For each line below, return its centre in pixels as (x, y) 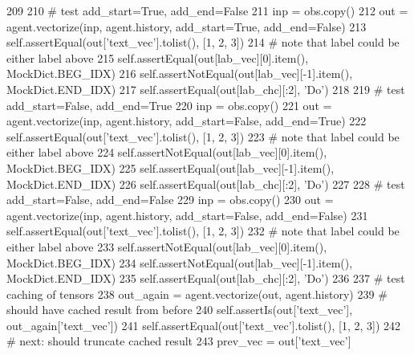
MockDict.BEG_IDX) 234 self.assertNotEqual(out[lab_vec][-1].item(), (180, 262)
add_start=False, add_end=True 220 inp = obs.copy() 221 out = (169, 105)
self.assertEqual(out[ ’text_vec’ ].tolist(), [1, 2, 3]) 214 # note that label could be (203, 42)
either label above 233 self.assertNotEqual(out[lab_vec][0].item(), (167, 246)
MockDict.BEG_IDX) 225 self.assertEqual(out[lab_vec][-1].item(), (170, 167)
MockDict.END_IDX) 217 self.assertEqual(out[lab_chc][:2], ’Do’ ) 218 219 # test (206, 89)
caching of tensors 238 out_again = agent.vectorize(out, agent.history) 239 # (197, 294)
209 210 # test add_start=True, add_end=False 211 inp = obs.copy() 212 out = (207, 10)
